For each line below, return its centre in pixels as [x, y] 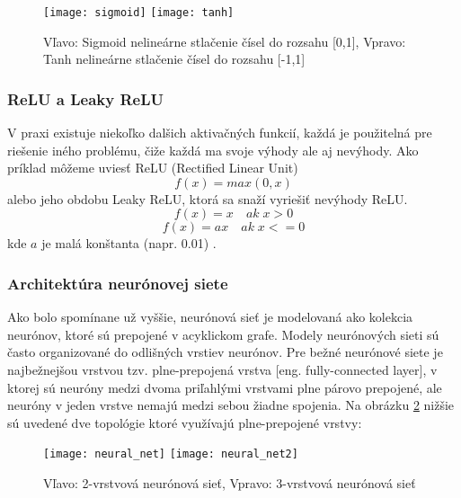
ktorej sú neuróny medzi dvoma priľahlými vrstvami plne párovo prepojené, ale [225, 387]
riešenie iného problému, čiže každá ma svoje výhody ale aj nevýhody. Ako [213, 150]
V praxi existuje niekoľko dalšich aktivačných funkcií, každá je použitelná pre [220, 133]
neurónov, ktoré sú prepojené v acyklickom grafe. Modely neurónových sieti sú [223, 334]
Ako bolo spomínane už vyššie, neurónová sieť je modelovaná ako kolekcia [210, 317]
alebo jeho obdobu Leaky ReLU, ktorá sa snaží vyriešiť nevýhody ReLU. [208, 198]
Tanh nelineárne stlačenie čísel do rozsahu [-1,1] [174, 59]
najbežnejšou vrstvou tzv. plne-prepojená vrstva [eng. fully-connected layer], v [222, 370]
